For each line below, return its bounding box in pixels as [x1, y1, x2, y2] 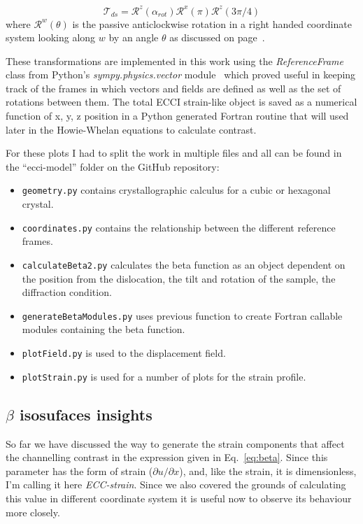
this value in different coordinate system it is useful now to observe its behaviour [6, 490, 352, 505]
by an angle [108, 30, 159, 45]
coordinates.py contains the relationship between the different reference [22, 220, 336, 234]
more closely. [6, 504, 60, 519]
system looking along [6, 30, 96, 45]
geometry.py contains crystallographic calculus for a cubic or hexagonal [22, 183, 331, 197]
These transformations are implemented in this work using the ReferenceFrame [6, 53, 343, 68]
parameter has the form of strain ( [6, 463, 153, 478]
